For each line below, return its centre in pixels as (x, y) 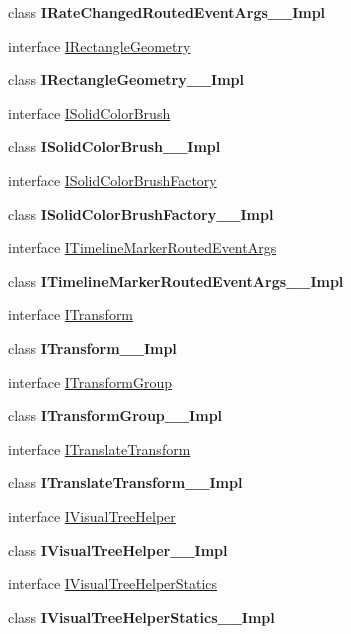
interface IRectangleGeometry (99, 45)
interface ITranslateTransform (99, 448)
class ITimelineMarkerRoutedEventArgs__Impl (176, 280)
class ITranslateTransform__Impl (125, 482)
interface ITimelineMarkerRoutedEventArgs (142, 247)
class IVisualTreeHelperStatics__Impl (141, 616)
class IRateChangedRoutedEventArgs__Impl (167, 12)
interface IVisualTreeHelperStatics (113, 583)
